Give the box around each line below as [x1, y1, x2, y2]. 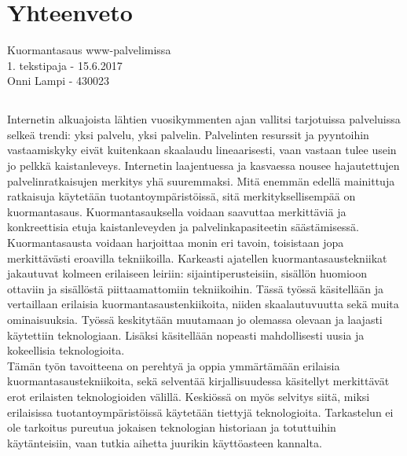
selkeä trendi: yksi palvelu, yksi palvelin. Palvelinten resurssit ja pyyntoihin [7, 126, 369, 142]
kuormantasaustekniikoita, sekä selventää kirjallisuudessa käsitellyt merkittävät [7, 373, 390, 389]
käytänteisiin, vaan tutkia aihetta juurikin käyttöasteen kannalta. [7, 434, 322, 450]
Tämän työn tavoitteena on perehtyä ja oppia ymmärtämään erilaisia [7, 357, 340, 373]
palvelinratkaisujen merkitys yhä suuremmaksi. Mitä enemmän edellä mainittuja [7, 172, 395, 189]
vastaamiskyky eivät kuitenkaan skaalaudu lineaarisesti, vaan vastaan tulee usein [7, 142, 397, 158]
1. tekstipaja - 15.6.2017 [7, 57, 123, 73]
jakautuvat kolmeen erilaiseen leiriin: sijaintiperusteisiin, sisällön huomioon [7, 265, 367, 281]
